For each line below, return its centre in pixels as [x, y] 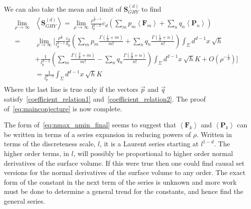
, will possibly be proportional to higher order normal [153, 153]
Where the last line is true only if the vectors [71, 89]
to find [151, 9]
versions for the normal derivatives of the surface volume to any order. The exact [125, 172]
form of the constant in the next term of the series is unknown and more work [120, 182]
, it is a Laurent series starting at [149, 144]
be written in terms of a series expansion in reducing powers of [98, 134]
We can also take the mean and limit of [63, 9]
